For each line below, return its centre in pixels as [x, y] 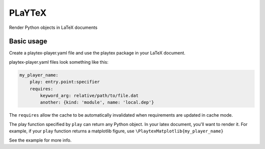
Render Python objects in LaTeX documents [53, 27]
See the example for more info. [40, 140]
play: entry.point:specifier [65, 82]
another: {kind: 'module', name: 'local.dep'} [97, 102]
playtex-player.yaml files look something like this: [59, 62]
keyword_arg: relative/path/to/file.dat [89, 96]
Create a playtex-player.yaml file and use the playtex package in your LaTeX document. [97, 53]
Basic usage [28, 41]
